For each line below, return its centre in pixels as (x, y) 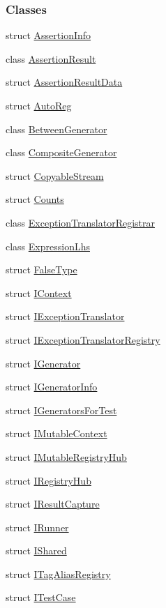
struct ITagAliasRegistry (58, 573)
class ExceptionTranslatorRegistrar (80, 222)
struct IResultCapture (53, 504)
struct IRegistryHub (48, 480)
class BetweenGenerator (56, 129)
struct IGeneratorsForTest (61, 410)
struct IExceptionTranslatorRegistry (83, 339)
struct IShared (36, 550)
